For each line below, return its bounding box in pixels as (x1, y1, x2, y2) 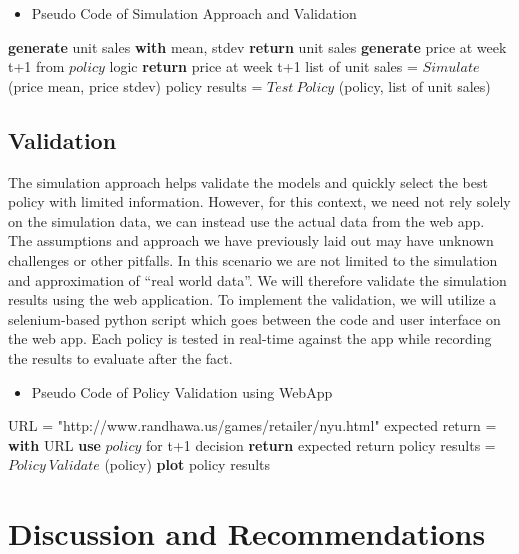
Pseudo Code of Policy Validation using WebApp (31, 381, 333, 402)
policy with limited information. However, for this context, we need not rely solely (8, 191, 511, 212)
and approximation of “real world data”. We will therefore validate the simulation (8, 269, 507, 290)
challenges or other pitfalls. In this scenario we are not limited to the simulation (8, 249, 498, 270)
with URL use (8, 434, 101, 455)
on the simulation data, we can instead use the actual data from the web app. (8, 210, 485, 231)
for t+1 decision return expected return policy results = (146, 434, 496, 455)
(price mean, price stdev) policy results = (8, 75, 263, 96)
